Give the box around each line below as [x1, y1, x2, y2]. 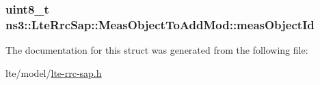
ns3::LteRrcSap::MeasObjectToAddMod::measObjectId [5, 16, 315, 33]
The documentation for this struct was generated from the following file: [5, 43, 308, 57]
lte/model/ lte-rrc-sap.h [5, 65, 102, 80]
